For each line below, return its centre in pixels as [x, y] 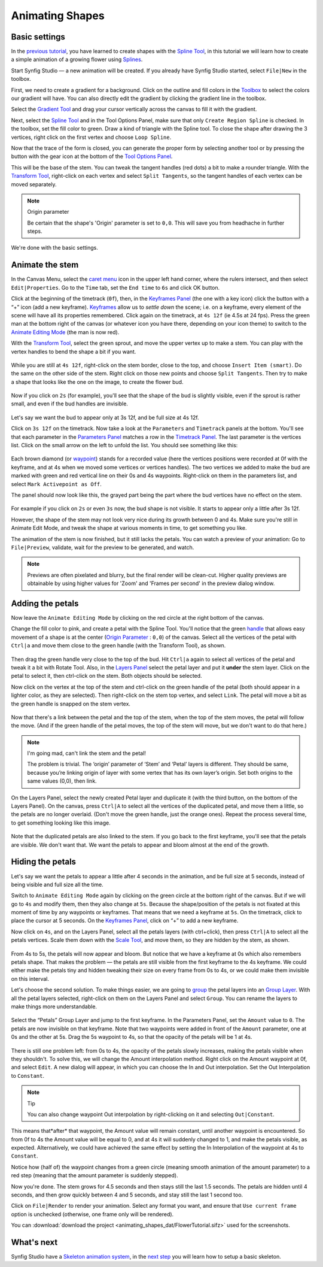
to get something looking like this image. [61, 823]
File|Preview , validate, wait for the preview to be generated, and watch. [103, 547]
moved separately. [34, 184]
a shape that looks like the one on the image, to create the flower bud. [97, 382]
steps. [35, 231]
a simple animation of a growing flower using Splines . [77, 59]
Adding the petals [45, 603]
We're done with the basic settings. [54, 248]
